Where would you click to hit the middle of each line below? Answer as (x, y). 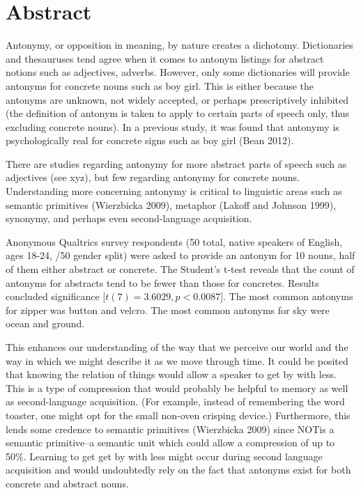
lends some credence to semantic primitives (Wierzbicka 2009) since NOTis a (170, 429)
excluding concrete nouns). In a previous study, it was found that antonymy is (172, 126)
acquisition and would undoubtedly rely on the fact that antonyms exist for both (178, 470)
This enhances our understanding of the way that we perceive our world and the (177, 347)
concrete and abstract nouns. (67, 483)
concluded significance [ (56, 296)
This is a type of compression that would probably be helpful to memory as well (177, 388)
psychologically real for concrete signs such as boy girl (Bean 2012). (150, 140)
